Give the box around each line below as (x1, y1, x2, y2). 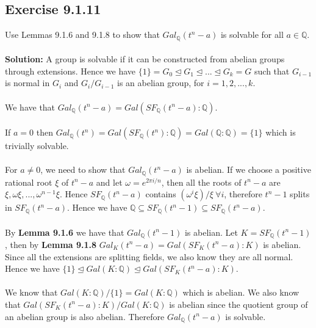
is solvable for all (220, 28, 284, 41)
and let (96, 175, 123, 188)
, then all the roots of (161, 175, 242, 188)
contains (145, 188, 176, 200)
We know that (5, 286, 58, 299)
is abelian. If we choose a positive (186, 163, 311, 176)
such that (254, 64, 290, 77)
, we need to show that (40, 163, 126, 176)
